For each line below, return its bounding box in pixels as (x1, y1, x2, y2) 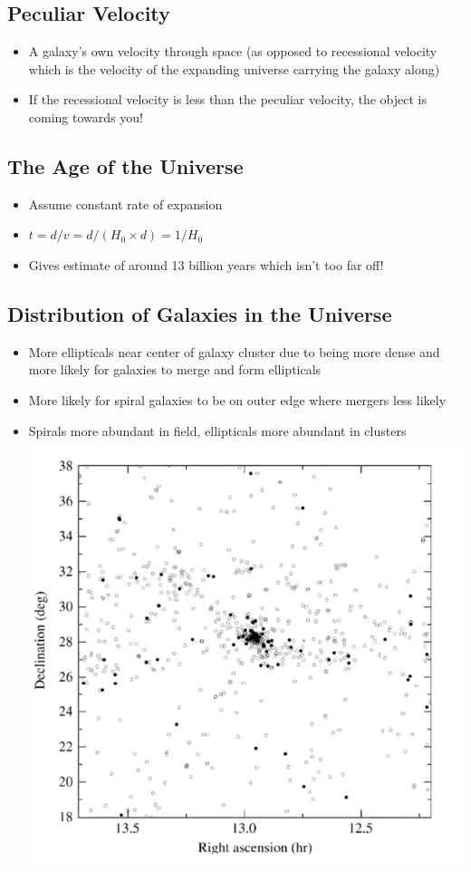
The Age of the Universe (7, 151, 244, 179)
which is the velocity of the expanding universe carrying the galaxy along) (28, 59, 440, 78)
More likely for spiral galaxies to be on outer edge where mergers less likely (28, 390, 447, 409)
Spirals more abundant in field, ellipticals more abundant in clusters (28, 421, 407, 440)
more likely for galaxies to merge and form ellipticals (28, 360, 322, 379)
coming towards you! (28, 107, 143, 126)
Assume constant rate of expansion (28, 194, 223, 213)
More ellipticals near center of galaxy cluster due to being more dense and (28, 342, 440, 361)
